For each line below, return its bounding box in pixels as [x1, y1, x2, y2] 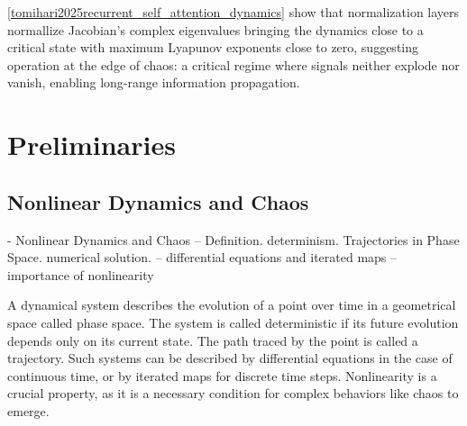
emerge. [7, 401, 50, 420]
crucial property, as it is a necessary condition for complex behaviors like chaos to [7, 384, 459, 403]
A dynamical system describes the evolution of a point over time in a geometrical [7, 295, 456, 314]
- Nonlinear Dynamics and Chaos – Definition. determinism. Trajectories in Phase [7, 230, 460, 249]
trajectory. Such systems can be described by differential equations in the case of [7, 349, 453, 367]
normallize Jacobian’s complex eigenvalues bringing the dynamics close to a [7, 20, 424, 39]
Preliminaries [7, 126, 176, 163]
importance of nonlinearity [7, 265, 154, 284]
